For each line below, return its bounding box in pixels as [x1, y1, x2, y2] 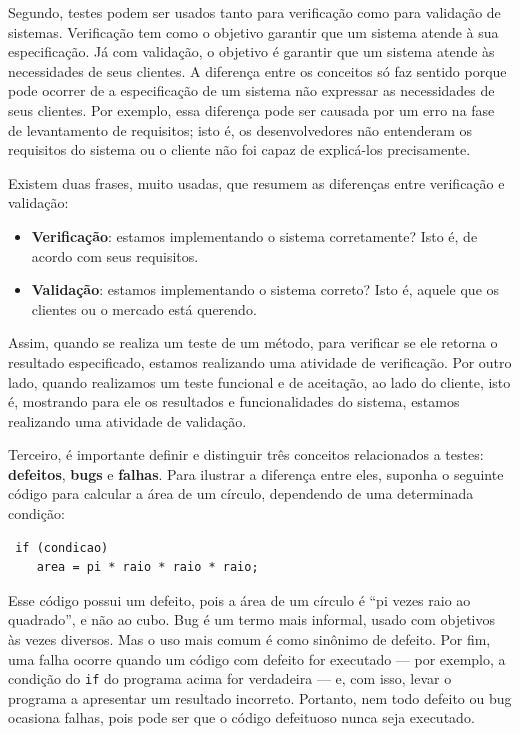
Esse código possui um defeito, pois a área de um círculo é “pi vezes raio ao [8, 589, 471, 610]
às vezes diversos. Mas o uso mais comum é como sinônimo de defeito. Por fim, [8, 629, 491, 650]
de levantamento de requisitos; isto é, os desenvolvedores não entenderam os [8, 119, 473, 140]
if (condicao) [15, 540, 109, 555]
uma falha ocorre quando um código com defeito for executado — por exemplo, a [8, 648, 506, 669]
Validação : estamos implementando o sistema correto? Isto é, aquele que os [31, 279, 500, 300]
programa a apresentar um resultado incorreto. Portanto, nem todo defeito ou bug [8, 687, 512, 708]
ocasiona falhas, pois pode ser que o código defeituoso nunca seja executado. [8, 707, 475, 728]
